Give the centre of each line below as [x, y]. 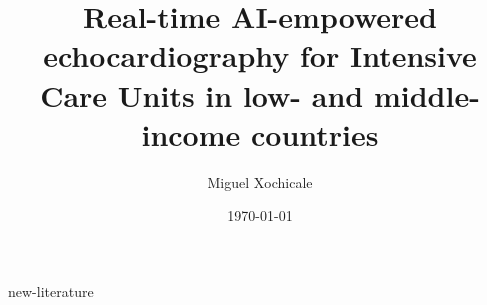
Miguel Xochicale [260, 181]
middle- [426, 94]
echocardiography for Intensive [260, 55]
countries [315, 133]
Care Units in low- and [202, 94]
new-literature [51, 290]
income [191, 133]
